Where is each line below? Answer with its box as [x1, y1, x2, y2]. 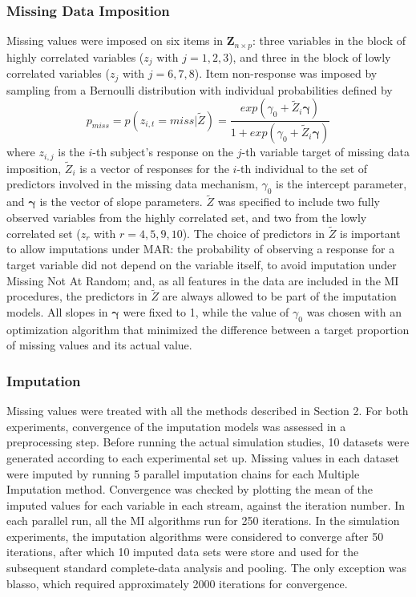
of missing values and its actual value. [6, 337, 192, 353]
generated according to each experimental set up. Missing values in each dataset [6, 449, 400, 466]
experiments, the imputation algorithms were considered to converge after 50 [6, 527, 384, 544]
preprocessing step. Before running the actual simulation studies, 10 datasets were [6, 434, 410, 450]
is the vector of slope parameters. [39, 193, 203, 210]
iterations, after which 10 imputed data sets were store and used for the [6, 543, 359, 560]
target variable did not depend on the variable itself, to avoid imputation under [6, 256, 397, 272]
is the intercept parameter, [276, 175, 407, 192]
